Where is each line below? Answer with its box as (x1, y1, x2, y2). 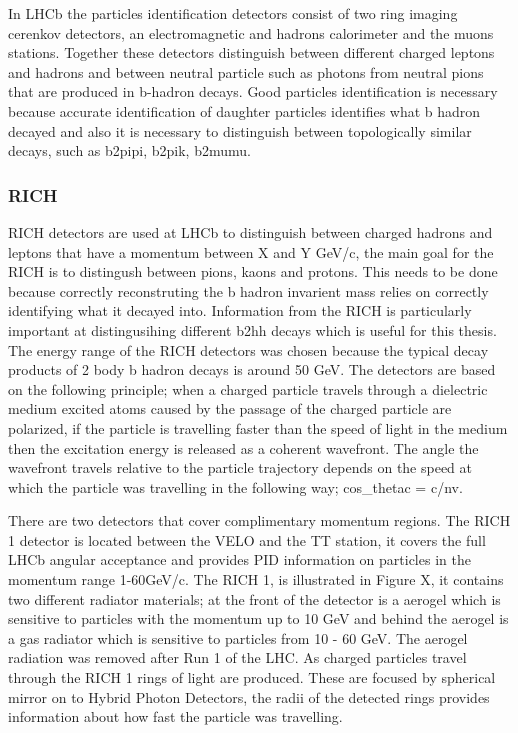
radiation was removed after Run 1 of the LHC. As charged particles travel (8, 647, 467, 668)
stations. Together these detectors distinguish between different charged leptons (8, 42, 495, 63)
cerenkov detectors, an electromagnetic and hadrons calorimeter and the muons (8, 22, 494, 43)
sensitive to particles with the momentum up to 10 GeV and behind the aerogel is (8, 608, 509, 629)
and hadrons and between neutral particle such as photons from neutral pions (8, 61, 484, 82)
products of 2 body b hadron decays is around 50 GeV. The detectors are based (8, 359, 496, 380)
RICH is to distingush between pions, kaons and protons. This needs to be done (8, 261, 498, 282)
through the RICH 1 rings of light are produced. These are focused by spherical (8, 667, 496, 688)
